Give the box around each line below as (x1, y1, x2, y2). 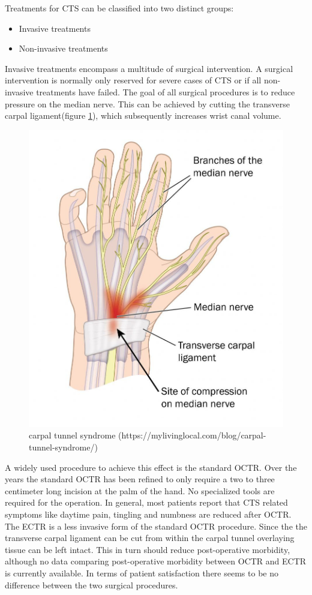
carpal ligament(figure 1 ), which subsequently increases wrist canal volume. (5, 109, 281, 122)
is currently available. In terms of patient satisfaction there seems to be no (5, 566, 278, 579)
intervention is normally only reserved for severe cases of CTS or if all (5, 74, 262, 86)
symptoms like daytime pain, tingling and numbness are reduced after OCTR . (5, 507, 292, 520)
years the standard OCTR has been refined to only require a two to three (5, 473, 275, 485)
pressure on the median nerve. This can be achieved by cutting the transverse (5, 97, 290, 110)
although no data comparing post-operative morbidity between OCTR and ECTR (5, 555, 307, 567)
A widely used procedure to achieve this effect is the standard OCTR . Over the (5, 461, 297, 473)
